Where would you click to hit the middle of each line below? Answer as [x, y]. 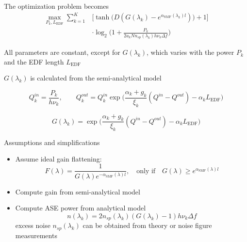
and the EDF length [34, 61]
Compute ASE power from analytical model [81, 208]
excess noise [33, 225]
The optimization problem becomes [56, 6]
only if [146, 171]
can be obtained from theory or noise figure [147, 225]
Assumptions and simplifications [52, 142]
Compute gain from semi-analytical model [78, 191]
